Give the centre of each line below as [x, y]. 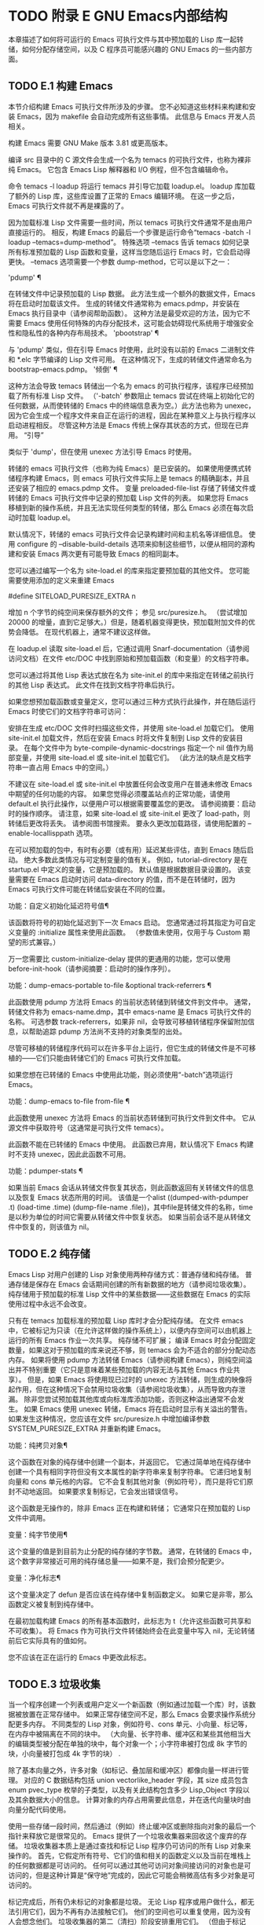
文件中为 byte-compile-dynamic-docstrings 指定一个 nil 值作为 [146, 748]
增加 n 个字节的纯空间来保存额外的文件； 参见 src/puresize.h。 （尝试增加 [128, 612]
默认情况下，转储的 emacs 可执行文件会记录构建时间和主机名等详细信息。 [128, 534]
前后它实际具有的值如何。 [49, 1640]
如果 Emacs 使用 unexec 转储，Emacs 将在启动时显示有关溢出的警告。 [137, 1409]
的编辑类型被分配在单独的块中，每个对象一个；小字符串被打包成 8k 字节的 [128, 1744]
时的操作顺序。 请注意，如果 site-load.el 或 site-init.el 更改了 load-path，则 [129, 813]
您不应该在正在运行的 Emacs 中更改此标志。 [79, 1657]
